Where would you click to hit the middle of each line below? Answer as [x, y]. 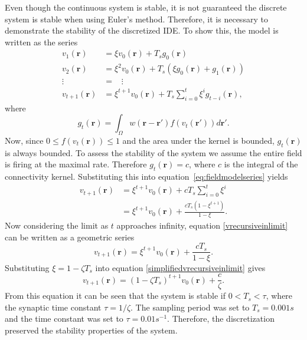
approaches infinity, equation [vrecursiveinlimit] [202, 225]
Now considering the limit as [57, 225]
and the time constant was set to [64, 318]
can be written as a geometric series [70, 237]
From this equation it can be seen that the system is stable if [115, 296]
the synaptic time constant [53, 307]
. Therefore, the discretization [221, 318]
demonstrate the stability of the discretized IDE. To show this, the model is [142, 30]
